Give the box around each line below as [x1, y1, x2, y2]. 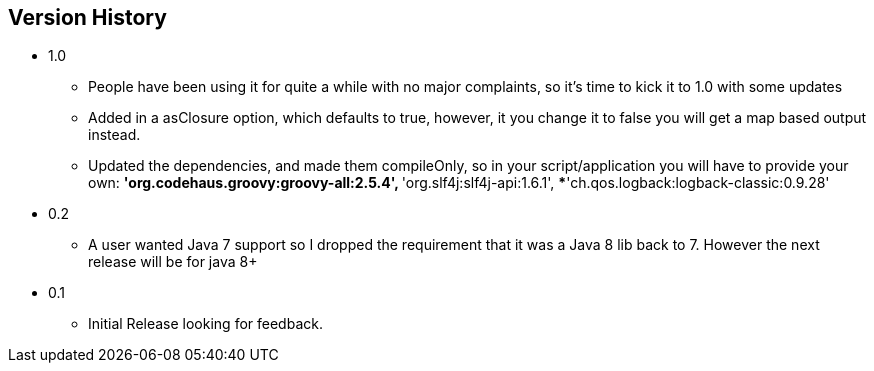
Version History [8, 5, 167, 30]
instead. [88, 126, 141, 144]
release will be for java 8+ [88, 253, 258, 271]
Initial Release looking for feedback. [88, 315, 323, 333]
